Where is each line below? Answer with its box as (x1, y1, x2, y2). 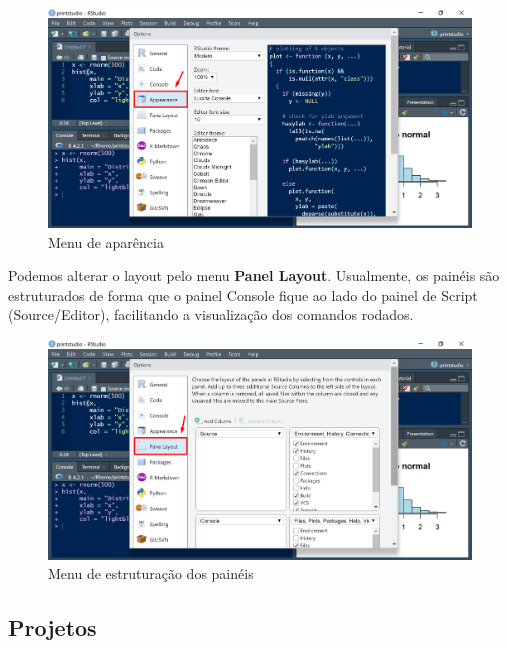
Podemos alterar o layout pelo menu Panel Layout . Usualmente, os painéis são (8, 265, 500, 286)
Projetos (8, 612, 97, 643)
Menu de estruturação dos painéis (48, 563, 254, 584)
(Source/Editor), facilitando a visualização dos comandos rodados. (8, 304, 414, 325)
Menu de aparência (48, 231, 164, 252)
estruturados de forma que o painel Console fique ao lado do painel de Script (8, 284, 478, 305)
